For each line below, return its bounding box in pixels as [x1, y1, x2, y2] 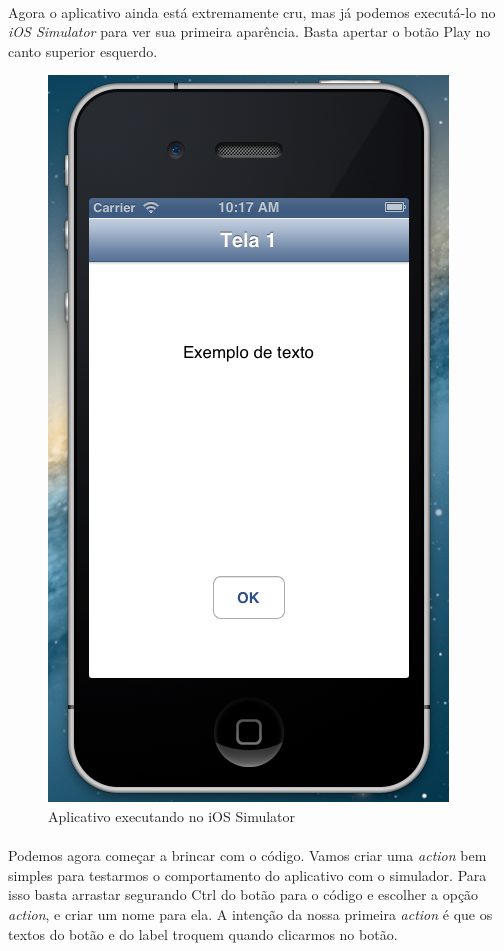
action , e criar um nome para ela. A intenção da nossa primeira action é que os [8, 903, 493, 924]
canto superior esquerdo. [8, 40, 158, 61]
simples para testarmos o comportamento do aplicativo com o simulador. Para [8, 864, 487, 885]
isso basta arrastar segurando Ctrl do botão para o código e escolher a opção [8, 884, 479, 905]
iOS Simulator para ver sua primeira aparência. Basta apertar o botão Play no [8, 21, 491, 42]
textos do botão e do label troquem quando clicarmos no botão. [8, 923, 398, 944]
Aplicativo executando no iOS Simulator [48, 805, 296, 826]
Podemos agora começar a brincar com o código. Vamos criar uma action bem [8, 845, 487, 866]
